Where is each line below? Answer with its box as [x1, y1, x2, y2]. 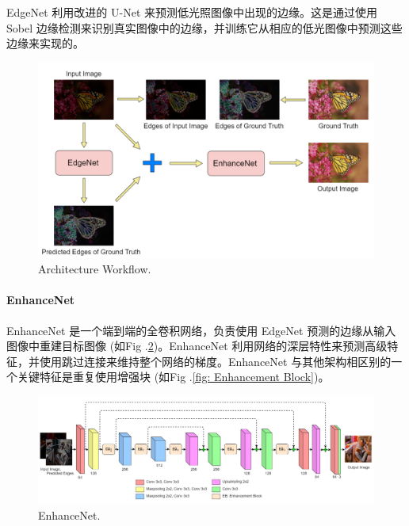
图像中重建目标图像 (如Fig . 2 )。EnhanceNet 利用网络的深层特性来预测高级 [6, 337, 388, 354]
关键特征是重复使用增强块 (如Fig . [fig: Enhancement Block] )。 [17, 368, 330, 385]
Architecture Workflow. [38, 261, 151, 277]
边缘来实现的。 [6, 35, 84, 51]
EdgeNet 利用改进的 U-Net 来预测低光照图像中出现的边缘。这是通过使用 [6, 4, 378, 20]
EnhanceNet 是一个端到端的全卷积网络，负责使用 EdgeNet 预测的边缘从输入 [6, 322, 396, 338]
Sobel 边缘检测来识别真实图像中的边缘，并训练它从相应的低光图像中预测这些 [6, 19, 403, 36]
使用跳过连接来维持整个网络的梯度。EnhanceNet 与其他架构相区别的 [39, 353, 392, 369]
